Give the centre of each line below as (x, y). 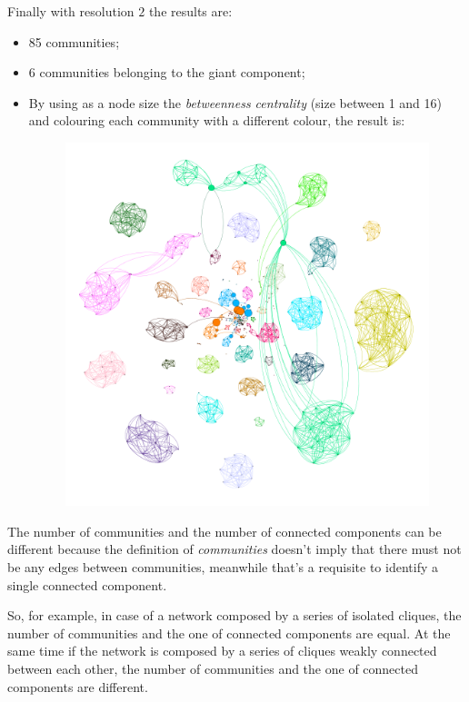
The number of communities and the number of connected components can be (225, 531)
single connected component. (87, 584)
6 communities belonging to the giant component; (167, 72)
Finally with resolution (71, 11)
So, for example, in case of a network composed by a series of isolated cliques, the (234, 615)
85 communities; (74, 41)
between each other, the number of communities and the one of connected (213, 668)
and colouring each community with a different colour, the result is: (217, 120)
